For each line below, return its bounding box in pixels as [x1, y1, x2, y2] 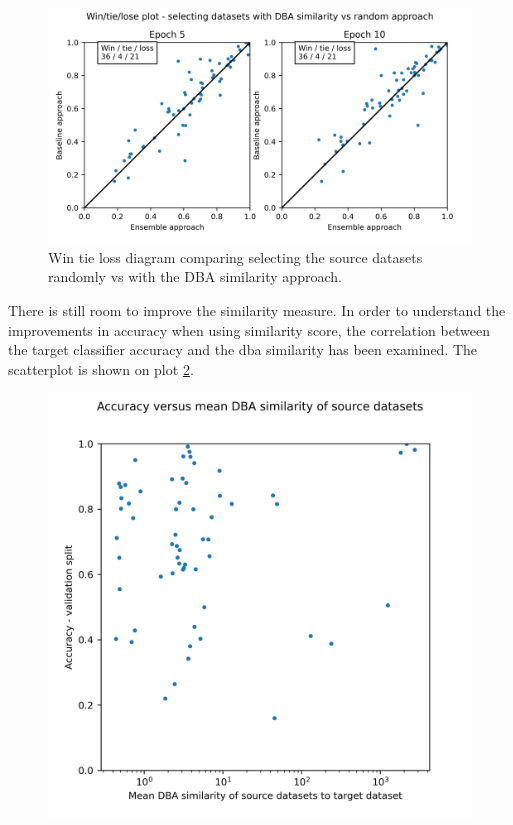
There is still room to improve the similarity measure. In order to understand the [8, 299, 506, 320]
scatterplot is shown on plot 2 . [8, 358, 194, 379]
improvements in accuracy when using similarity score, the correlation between [8, 319, 490, 340]
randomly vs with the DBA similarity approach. [48, 266, 342, 287]
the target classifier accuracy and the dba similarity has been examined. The [8, 339, 478, 360]
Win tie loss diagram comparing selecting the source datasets [48, 246, 423, 267]
